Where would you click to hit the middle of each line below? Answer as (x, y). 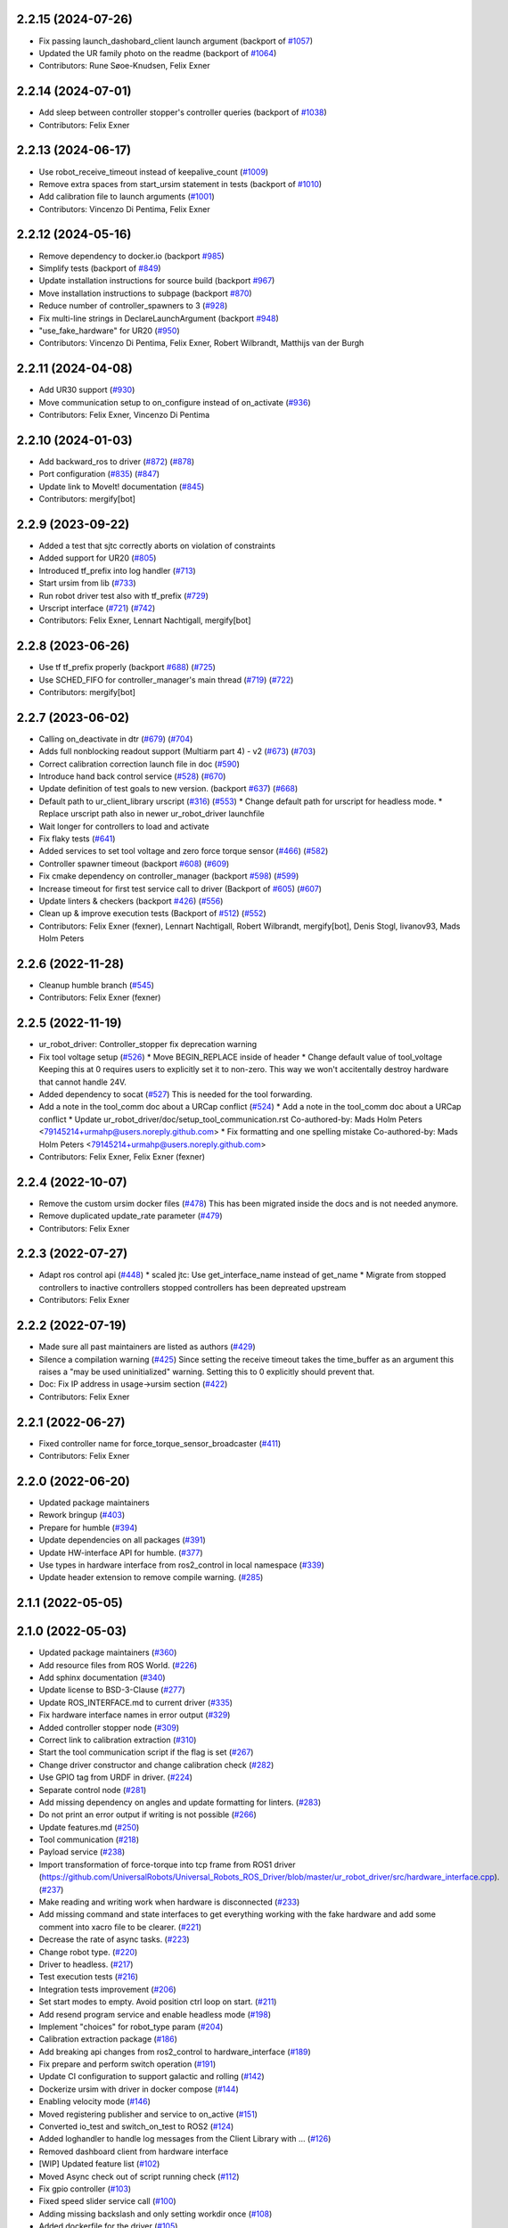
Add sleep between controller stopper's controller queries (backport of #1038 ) (183, 112)
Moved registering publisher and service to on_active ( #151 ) (148, 2114)
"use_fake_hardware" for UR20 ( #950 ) (109, 331)
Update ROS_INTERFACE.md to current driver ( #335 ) (136, 1702)
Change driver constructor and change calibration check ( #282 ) (156, 1765)
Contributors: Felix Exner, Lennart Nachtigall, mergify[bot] (145, 620)
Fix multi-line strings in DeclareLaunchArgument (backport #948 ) (159, 318)
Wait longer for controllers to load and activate (124, 826)
